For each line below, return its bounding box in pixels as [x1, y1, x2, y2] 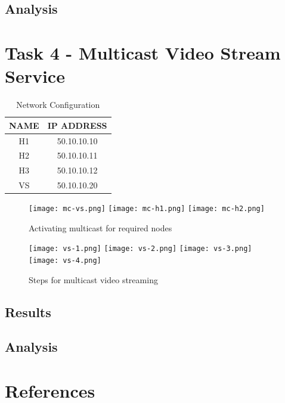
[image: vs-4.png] [29, 256, 101, 265]
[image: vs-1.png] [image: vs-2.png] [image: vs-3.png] [29, 244, 252, 253]
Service [5, 64, 65, 88]
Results [5, 302, 51, 321]
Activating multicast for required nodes [29, 221, 172, 234]
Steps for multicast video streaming [29, 273, 158, 286]
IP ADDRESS [47, 119, 107, 131]
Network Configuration [16, 98, 100, 111]
